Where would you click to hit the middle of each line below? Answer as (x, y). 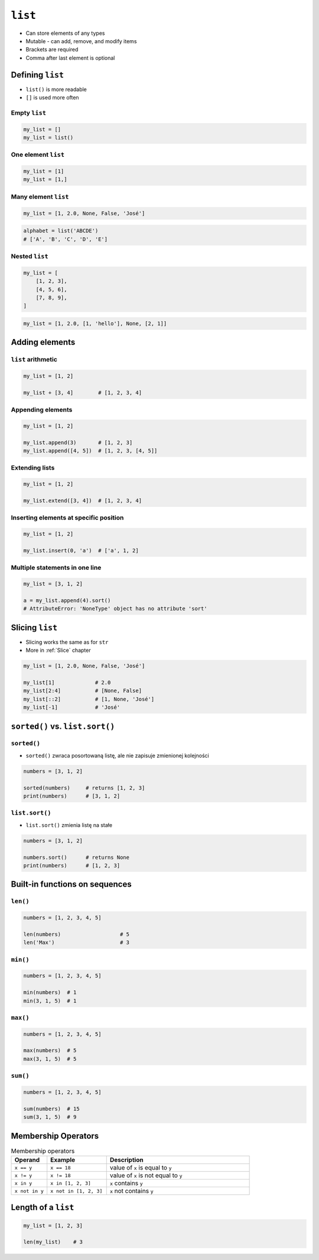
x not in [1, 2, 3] (77, 1191)
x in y (23, 1183)
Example (63, 1160)
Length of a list (43, 1208)
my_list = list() (48, 137)
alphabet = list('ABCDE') (61, 231)
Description (127, 1160)
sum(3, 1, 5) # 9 (50, 1117)
